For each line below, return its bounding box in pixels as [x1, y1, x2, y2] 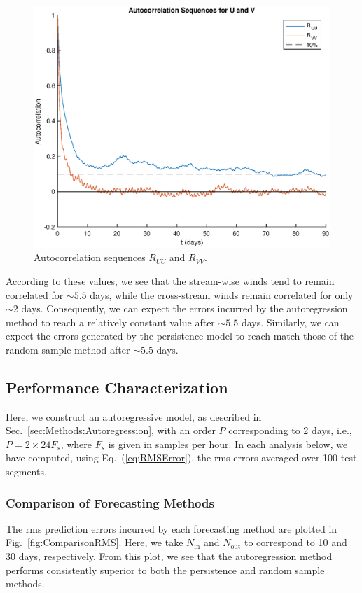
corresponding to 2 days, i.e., [228, 423, 352, 438]
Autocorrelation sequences [34, 250, 146, 265]
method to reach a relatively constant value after [6, 314, 215, 329]
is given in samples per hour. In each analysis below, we [108, 436, 348, 451]
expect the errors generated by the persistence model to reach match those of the [6, 328, 354, 343]
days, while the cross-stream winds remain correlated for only [90, 287, 354, 302]
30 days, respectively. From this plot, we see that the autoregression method [6, 549, 333, 564]
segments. [6, 464, 47, 479]
